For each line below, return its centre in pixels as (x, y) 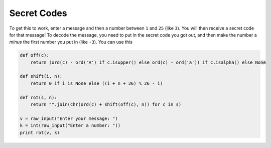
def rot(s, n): (38, 97)
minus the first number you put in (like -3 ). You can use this (71, 42)
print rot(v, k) (40, 132)
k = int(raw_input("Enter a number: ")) (70, 126)
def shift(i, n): (41, 76)
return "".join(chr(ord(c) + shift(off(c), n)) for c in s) (106, 105)
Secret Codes (38, 13)
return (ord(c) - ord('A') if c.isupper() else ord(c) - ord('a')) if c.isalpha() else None (148, 62)
